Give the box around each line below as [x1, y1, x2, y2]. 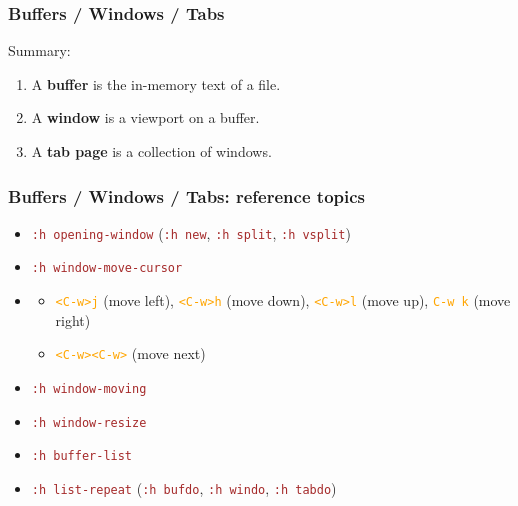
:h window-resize [31, 415, 147, 430]
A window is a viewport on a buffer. [31, 107, 260, 128]
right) [55, 309, 91, 330]
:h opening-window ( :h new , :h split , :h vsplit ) [31, 222, 351, 243]
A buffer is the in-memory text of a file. [31, 73, 281, 94]
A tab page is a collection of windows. [31, 141, 272, 161]
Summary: [8, 40, 71, 61]
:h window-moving [31, 382, 147, 397]
